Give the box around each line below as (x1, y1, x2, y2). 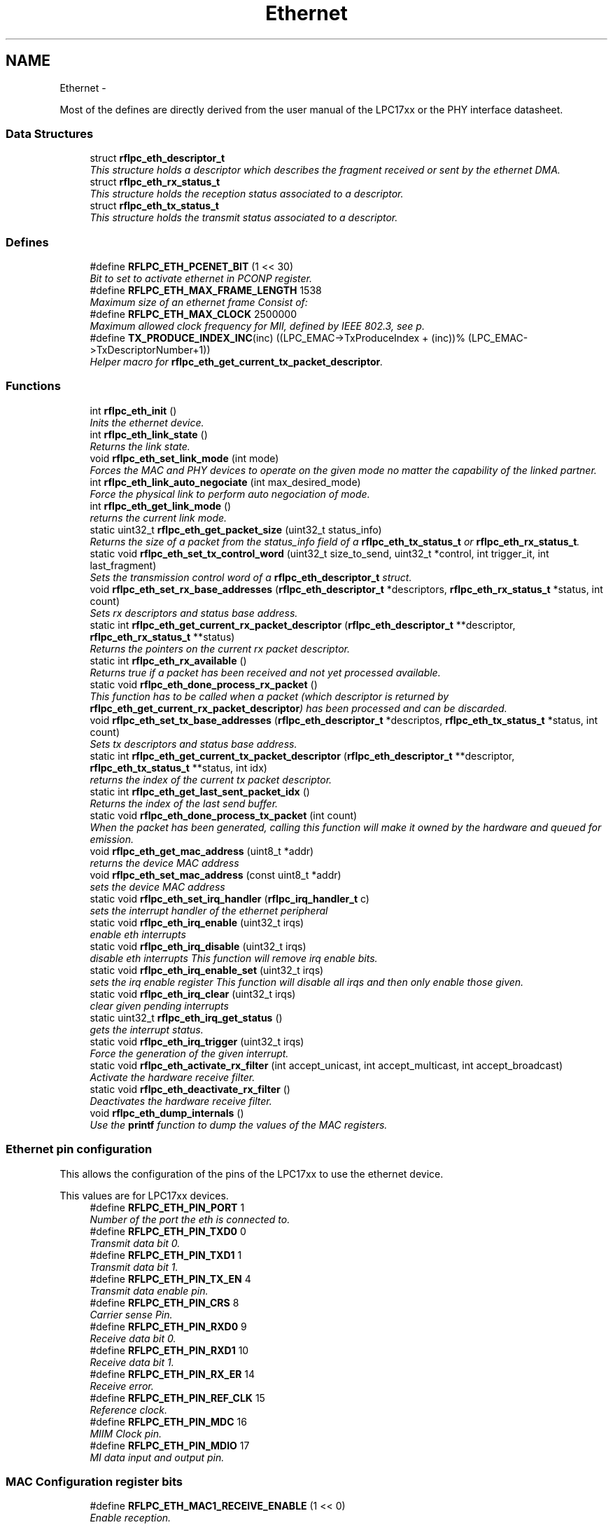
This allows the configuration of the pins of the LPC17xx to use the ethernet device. (59, 1167, 444, 1180)
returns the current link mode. (90, 511, 227, 524)
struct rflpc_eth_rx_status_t (90, 176, 220, 188)
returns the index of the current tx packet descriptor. (90, 773, 332, 786)
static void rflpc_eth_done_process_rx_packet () (90, 678, 318, 690)
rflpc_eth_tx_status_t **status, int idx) (90, 761, 267, 774)
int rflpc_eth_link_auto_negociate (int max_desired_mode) (90, 475, 361, 488)
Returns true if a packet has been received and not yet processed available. (90, 666, 441, 678)
